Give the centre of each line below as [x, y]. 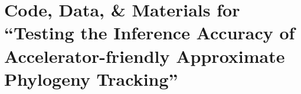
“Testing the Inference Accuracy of [150, 33]
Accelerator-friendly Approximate [145, 56]
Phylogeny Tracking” [91, 78]
